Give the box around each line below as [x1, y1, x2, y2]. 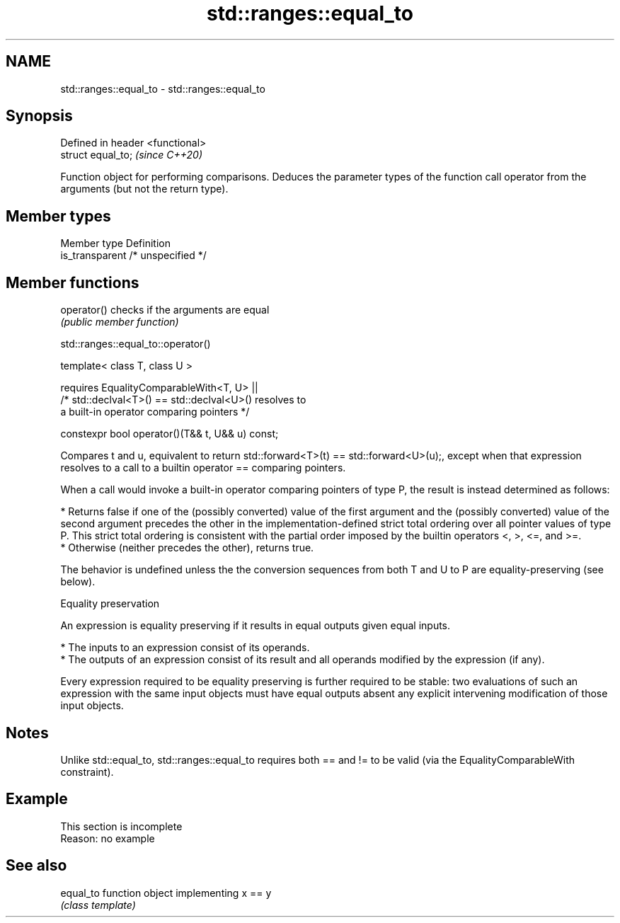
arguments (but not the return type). [60, 183, 229, 195]
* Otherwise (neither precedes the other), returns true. [60, 541, 314, 554]
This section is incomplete [60, 820, 183, 832]
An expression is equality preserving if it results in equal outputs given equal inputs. [60, 619, 451, 632]
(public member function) [60, 316, 179, 328]
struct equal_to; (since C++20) [60, 149, 202, 161]
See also [6, 856, 67, 875]
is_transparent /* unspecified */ [60, 249, 207, 262]
